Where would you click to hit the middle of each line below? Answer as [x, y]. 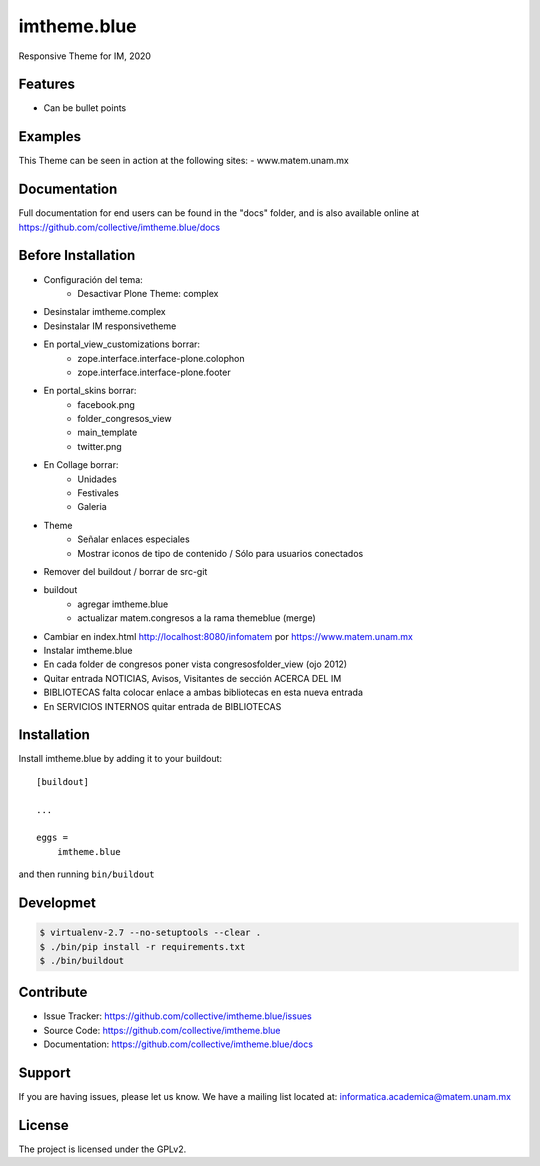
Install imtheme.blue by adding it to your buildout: [120, 759]
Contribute [53, 992]
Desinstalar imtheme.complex [104, 312]
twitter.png [99, 446]
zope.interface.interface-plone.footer [154, 372]
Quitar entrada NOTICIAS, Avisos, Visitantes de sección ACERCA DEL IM [192, 678]
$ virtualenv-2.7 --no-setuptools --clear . [150, 933]
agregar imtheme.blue [123, 604]
